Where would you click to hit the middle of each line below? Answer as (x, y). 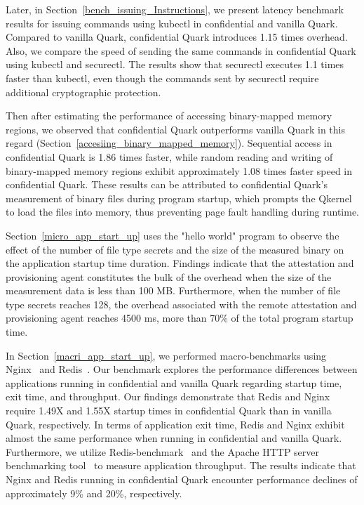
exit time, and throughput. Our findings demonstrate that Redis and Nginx (168, 396)
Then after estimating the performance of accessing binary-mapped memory (169, 116)
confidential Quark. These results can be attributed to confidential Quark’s (167, 184)
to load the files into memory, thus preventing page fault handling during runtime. (182, 212)
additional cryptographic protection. (83, 92)
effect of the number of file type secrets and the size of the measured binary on (175, 249)
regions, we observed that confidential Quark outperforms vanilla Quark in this (175, 129)
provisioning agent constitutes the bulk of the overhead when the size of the (169, 276)
